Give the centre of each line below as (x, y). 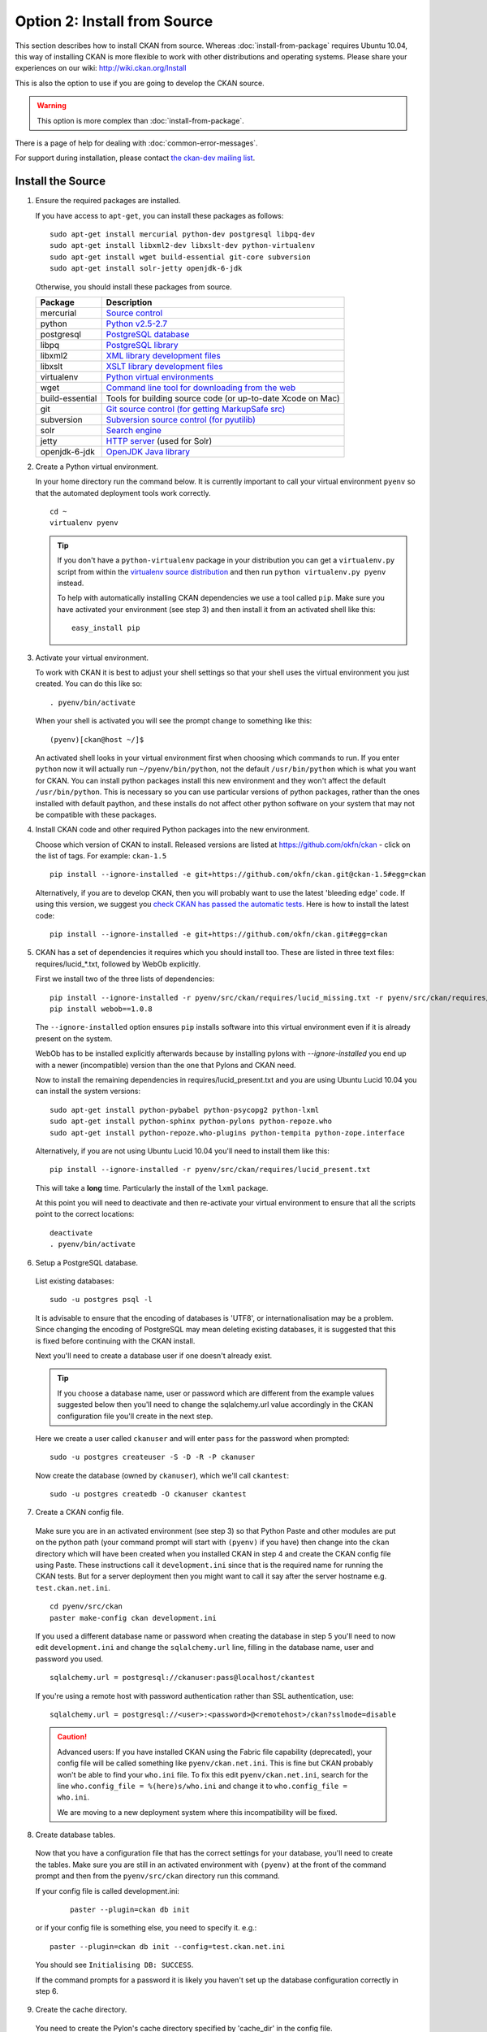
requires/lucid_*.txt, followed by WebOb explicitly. (118, 964)
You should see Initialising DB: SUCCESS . (114, 1965)
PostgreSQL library (142, 345)
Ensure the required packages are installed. (108, 201)
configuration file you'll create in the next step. (135, 1416)
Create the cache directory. (81, 2010)
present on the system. (74, 1038)
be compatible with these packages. (96, 814)
